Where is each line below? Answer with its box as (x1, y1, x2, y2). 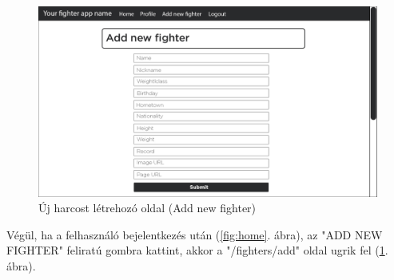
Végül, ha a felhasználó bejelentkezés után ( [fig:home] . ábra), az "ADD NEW (6, 226, 383, 243)
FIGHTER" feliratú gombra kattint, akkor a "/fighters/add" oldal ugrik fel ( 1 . (6, 242, 388, 258)
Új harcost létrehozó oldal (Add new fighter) (38, 199, 257, 216)
